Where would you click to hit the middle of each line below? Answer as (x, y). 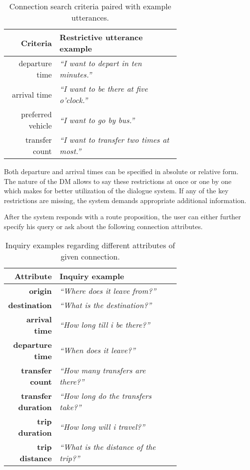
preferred (36, 114)
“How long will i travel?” (102, 427)
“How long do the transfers (105, 395)
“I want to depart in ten (101, 63)
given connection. (90, 256)
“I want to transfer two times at (114, 140)
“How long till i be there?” (105, 325)
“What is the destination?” (105, 305)
